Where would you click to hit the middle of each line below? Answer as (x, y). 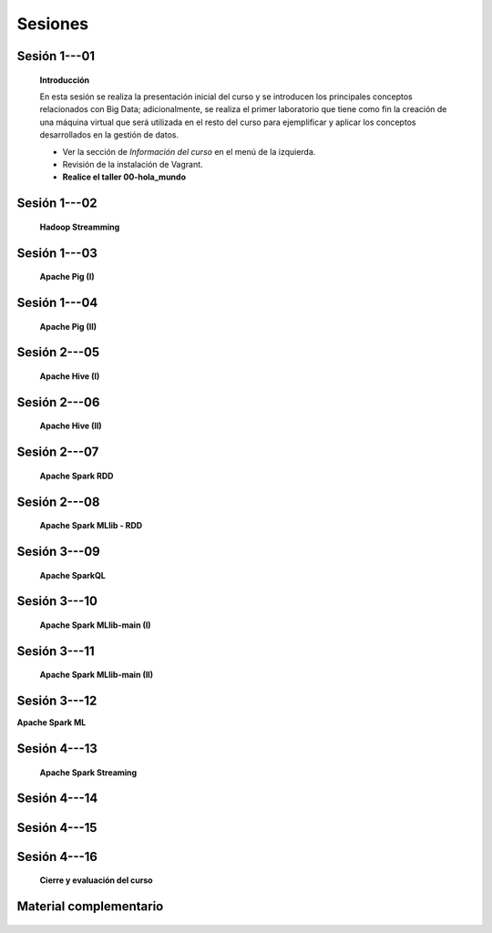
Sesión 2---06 (58, 402)
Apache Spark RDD (77, 476)
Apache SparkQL (73, 575)
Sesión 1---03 (57, 253)
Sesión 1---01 (56, 56)
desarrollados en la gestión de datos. (109, 135)
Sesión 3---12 (57, 701)
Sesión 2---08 (58, 502)
